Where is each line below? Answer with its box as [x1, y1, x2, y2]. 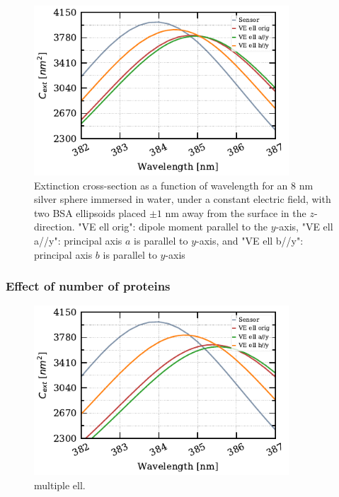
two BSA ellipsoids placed [34, 205, 146, 220]
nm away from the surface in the [165, 205, 306, 220]
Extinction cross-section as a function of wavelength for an [34, 177, 288, 192]
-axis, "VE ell [275, 219, 333, 234]
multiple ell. [34, 477, 86, 492]
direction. [34, 219, 75, 234]
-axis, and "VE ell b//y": [196, 233, 304, 247]
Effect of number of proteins [6, 277, 171, 295]
